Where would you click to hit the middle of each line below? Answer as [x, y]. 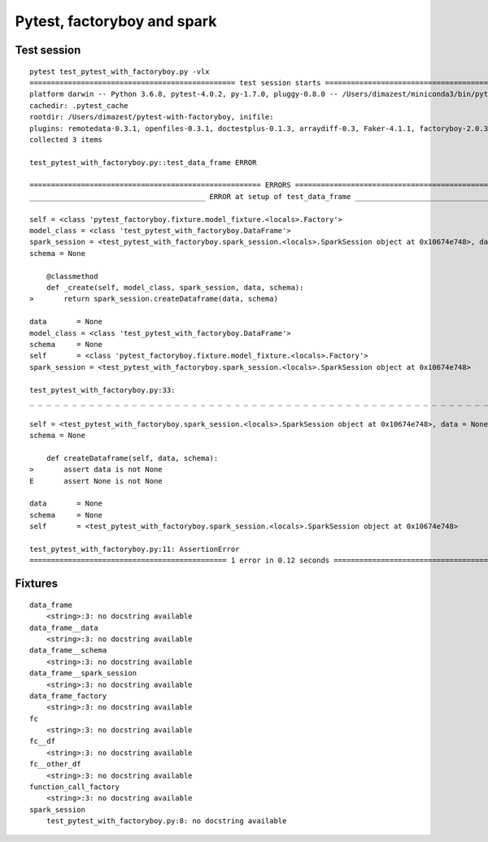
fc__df [43, 741]
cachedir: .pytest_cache [79, 105]
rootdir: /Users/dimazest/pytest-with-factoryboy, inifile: [152, 117]
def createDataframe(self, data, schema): [132, 458]
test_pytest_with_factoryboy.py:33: [102, 390]
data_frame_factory [68, 696]
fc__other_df [55, 764]
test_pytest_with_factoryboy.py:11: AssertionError [135, 549]
